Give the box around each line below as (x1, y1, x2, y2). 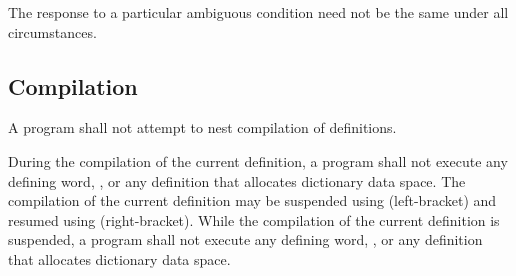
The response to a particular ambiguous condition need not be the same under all (8, 2, 509, 22)
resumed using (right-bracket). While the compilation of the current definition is (8, 209, 500, 230)
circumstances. (8, 21, 97, 42)
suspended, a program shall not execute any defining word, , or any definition (8, 229, 483, 250)
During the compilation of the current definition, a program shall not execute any (8, 150, 508, 171)
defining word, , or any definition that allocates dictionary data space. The (8, 170, 466, 191)
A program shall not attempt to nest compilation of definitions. (8, 117, 397, 138)
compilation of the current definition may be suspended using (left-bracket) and (8, 190, 497, 211)
